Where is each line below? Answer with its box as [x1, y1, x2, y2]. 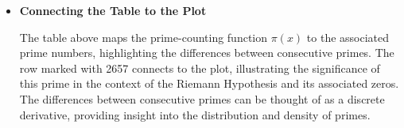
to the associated [306, 28, 390, 45]
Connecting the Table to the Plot [19, 2, 207, 18]
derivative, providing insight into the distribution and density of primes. [19, 106, 371, 122]
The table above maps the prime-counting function [19, 28, 268, 45]
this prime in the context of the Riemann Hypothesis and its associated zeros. [19, 75, 399, 92]
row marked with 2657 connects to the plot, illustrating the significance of [19, 59, 380, 76]
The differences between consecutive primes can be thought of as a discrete [19, 90, 385, 107]
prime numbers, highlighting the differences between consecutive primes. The [19, 44, 394, 61]
